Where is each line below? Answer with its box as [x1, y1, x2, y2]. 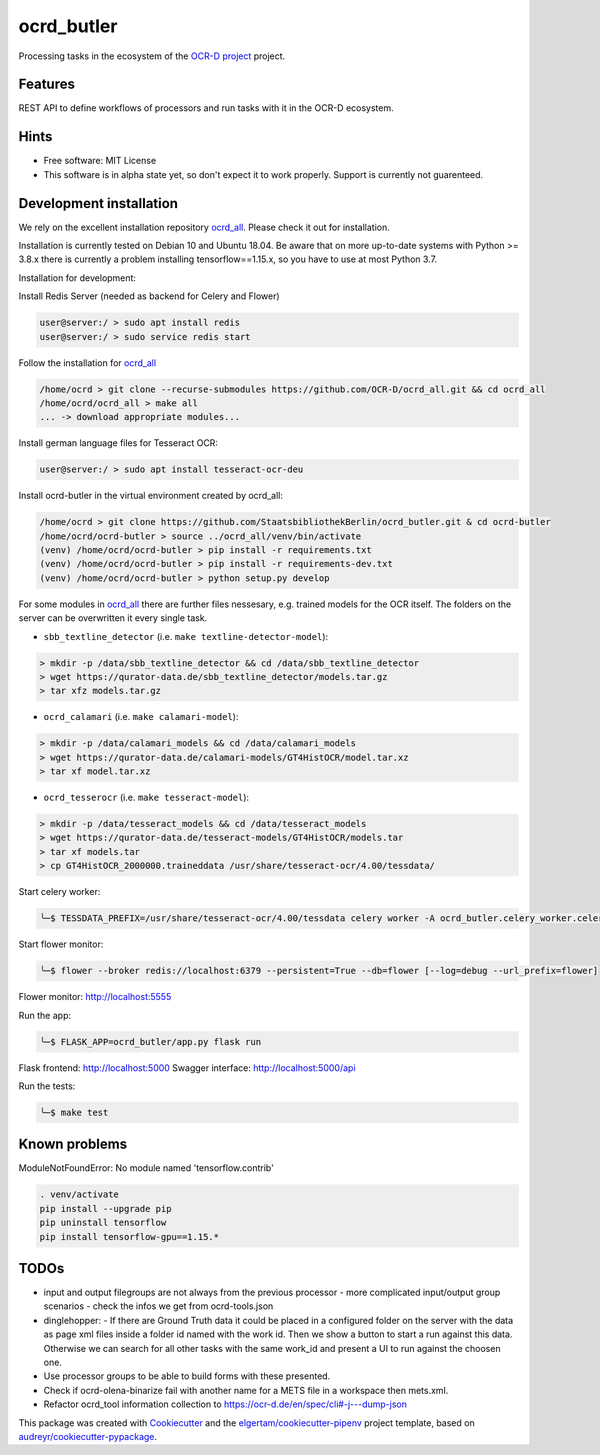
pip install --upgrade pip [39, 1203, 172, 1214]
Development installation [18, 195, 179, 212]
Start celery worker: [18, 886, 101, 898]
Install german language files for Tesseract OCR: [18, 437, 219, 449]
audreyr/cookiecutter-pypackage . [18, 1430, 158, 1442]
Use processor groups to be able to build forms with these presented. [43, 1370, 331, 1382]
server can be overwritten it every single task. [18, 612, 208, 624]
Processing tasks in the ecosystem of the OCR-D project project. [18, 50, 286, 62]
